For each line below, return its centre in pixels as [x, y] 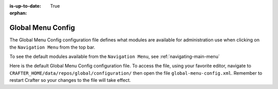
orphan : [18, 13]
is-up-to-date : [25, 6]
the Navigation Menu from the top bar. [52, 47]
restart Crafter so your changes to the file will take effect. [70, 80]
